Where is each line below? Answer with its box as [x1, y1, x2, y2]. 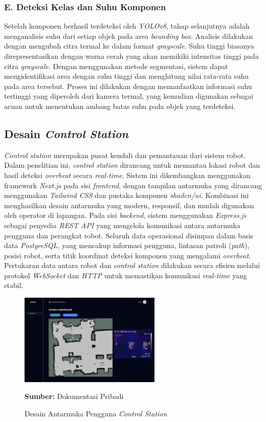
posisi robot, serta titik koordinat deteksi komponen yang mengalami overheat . [4, 250, 251, 260]
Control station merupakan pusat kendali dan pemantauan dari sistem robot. [4, 149, 246, 160]
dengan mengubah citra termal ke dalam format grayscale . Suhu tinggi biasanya [4, 40, 254, 51]
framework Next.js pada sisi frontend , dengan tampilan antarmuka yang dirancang [4, 180, 262, 190]
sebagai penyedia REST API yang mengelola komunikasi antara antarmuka [4, 219, 240, 230]
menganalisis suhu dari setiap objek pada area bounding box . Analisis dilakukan [4, 30, 253, 41]
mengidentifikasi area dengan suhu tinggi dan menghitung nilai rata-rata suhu [4, 71, 249, 81]
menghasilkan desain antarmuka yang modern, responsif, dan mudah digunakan [4, 199, 254, 210]
